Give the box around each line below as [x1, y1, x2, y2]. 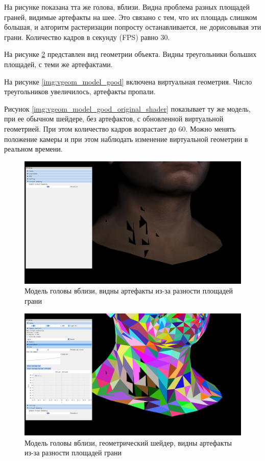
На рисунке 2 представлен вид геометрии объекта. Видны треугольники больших [4, 49, 257, 59]
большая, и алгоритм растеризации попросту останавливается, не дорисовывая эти [4, 22, 261, 32]
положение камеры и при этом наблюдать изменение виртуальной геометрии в [4, 133, 248, 144]
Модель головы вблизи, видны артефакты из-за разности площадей [25, 285, 233, 296]
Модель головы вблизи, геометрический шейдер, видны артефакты [25, 437, 232, 448]
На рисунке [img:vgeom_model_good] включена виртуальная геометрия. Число [4, 76, 252, 87]
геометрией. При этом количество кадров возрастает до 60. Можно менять [4, 123, 236, 134]
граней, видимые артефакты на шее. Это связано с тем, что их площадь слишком [4, 11, 257, 22]
